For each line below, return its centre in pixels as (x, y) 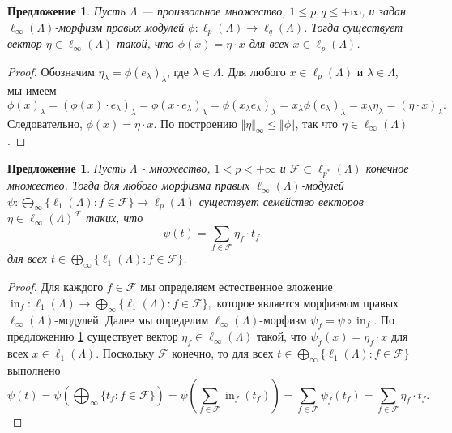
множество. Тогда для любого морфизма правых (129, 185)
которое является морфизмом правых (308, 302)
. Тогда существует (354, 26)
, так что (317, 123)
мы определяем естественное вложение (237, 287)
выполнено (34, 369)
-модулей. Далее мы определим (132, 319)
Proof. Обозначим (51, 71)
